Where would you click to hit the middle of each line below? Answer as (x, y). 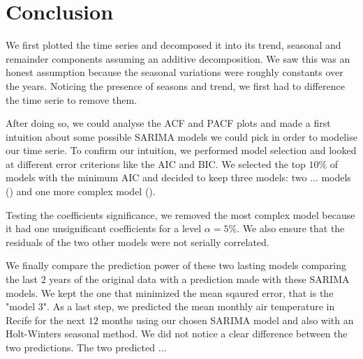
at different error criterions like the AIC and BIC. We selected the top (156, 163)
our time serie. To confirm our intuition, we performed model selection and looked (181, 150)
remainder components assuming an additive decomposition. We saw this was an (178, 58)
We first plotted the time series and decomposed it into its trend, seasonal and (173, 45)
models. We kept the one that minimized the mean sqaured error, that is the (170, 292)
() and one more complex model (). (81, 191)
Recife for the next (46, 320)
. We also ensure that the (291, 228)
